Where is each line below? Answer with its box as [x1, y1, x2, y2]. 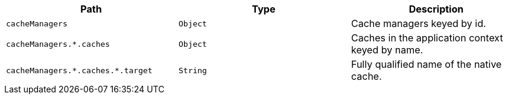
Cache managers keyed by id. [351, 17, 486, 29]
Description [408, 3, 464, 15]
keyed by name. [351, 44, 424, 56]
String [178, 65, 207, 75]
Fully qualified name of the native [351, 58, 502, 70]
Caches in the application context [351, 32, 503, 44]
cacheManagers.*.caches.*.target [6, 65, 153, 75]
